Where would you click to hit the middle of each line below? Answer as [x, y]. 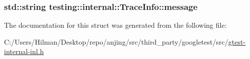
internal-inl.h [24, 51]
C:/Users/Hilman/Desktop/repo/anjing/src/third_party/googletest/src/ [116, 41]
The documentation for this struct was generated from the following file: [115, 25]
